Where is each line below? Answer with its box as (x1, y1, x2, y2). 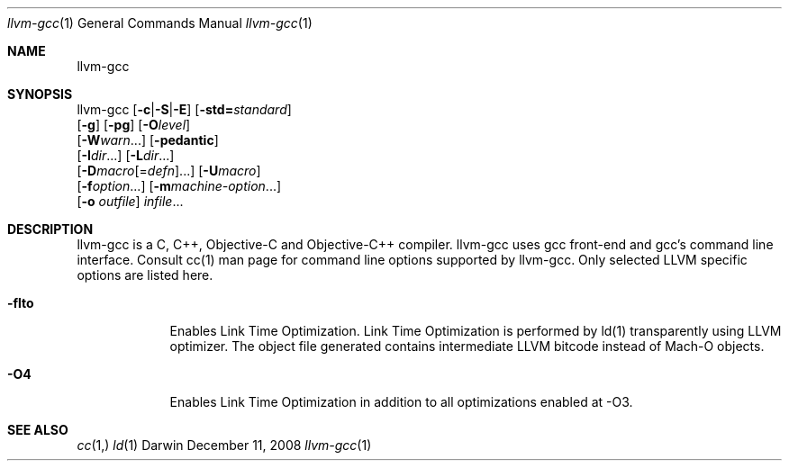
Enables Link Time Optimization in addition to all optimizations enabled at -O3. (169, 394, 633, 409)
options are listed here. (77, 267, 213, 283)
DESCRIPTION (7, 221, 94, 237)
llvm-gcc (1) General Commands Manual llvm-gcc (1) (7, 15, 313, 31)
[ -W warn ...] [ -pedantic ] (77, 132, 219, 148)
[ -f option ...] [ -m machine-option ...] (77, 178, 282, 193)
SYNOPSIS (7, 86, 73, 102)
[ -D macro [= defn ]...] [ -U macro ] (77, 163, 261, 178)
